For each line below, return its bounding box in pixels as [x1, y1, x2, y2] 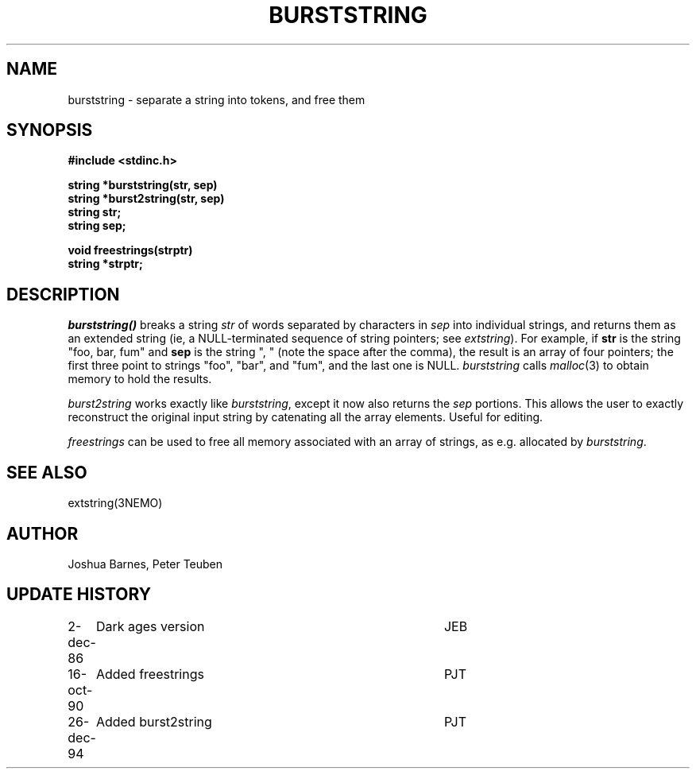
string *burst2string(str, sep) [68, 192, 225, 206]
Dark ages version [95, 618, 205, 634]
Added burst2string [95, 713, 212, 730]
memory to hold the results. [68, 372, 212, 386]
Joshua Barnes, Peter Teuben [68, 556, 223, 571]
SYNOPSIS [6, 120, 93, 141]
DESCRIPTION [6, 284, 120, 304]
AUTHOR [6, 523, 79, 544]
